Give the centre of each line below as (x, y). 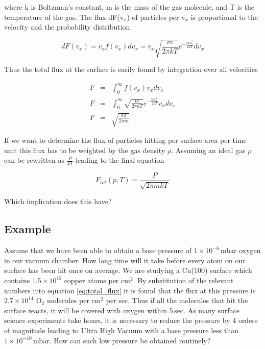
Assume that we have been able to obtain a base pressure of (98, 250)
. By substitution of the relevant (183, 280)
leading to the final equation (120, 160)
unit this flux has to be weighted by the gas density (85, 150)
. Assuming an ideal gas (208, 150)
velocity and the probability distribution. (68, 27)
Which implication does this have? (58, 201)
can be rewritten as (34, 160)
